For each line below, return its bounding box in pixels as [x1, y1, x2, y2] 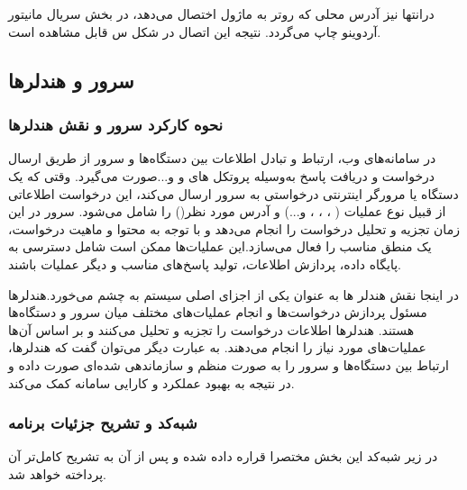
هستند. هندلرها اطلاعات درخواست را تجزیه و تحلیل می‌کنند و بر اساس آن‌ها [8, 320, 415, 339]
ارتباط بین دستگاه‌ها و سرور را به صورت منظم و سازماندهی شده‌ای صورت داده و [8, 355, 449, 374]
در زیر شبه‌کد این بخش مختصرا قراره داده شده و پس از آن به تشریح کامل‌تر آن [8, 447, 438, 466]
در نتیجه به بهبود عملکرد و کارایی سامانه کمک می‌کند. [8, 373, 295, 392]
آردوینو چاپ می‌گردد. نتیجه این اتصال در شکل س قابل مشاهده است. [8, 22, 381, 41]
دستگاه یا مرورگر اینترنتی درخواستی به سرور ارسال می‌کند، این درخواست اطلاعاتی [8, 184, 459, 203]
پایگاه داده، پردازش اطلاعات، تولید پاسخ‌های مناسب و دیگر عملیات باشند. [8, 254, 401, 273]
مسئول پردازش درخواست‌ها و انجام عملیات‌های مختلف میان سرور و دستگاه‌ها [8, 303, 427, 322]
